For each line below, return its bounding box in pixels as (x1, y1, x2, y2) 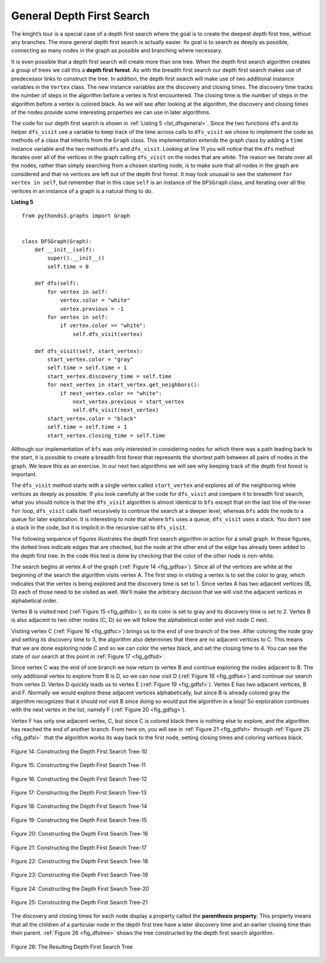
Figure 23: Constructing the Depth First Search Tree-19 (11, 871, 149, 879)
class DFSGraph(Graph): (22, 238, 92, 244)
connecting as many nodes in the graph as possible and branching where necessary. (11, 47, 223, 54)
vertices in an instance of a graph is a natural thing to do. (11, 187, 153, 194)
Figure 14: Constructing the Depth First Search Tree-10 (11, 748, 147, 755)
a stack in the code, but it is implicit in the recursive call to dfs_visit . (11, 524, 187, 531)
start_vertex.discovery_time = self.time (47, 373, 172, 380)
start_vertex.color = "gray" (47, 356, 134, 363)
